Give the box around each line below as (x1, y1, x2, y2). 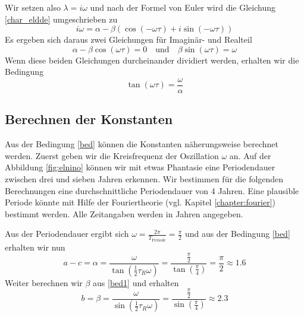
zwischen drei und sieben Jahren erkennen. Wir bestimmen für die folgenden (5, 173, 284, 185)
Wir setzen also (5, 1, 61, 13)
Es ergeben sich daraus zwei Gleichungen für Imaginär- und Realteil (5, 33, 252, 46)
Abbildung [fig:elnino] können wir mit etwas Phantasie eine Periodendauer (5, 161, 275, 173)
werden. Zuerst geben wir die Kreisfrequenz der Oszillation (5, 149, 219, 161)
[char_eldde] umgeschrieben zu (5, 12, 118, 25)
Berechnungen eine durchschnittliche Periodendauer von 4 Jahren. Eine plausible (5, 184, 299, 196)
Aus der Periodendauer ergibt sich (5, 227, 129, 240)
